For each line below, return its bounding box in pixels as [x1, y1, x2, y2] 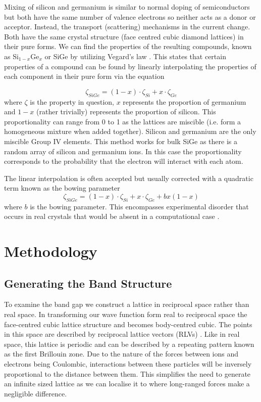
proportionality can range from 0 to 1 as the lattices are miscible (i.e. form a [4, 116, 241, 126]
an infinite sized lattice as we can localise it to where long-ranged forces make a [4, 378, 250, 389]
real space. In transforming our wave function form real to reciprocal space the [4, 309, 247, 320]
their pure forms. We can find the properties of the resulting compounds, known [4, 41, 252, 52]
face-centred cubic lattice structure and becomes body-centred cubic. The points [4, 319, 252, 329]
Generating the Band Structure [4, 275, 172, 291]
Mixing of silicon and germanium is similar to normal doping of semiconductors [4, 2, 250, 12]
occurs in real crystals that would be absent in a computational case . [4, 211, 220, 221]
